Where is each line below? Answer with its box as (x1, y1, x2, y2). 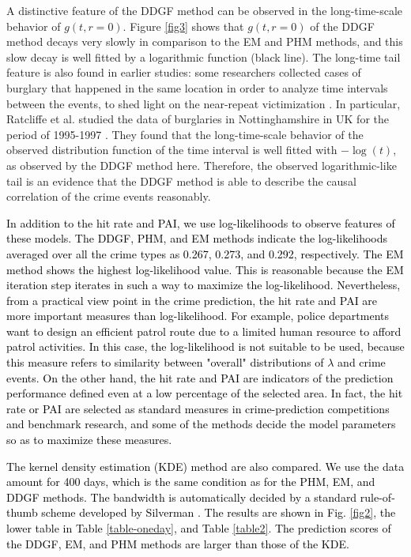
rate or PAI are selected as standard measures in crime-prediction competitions (6, 400, 390, 416)
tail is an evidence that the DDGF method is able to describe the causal (6, 172, 356, 189)
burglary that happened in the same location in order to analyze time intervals (6, 79, 388, 96)
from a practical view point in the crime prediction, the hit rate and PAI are (6, 292, 378, 308)
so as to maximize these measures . (6, 431, 172, 448)
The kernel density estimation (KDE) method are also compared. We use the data (6, 457, 405, 474)
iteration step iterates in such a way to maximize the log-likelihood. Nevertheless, (6, 277, 401, 293)
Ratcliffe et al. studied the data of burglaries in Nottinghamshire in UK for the (6, 111, 389, 127)
